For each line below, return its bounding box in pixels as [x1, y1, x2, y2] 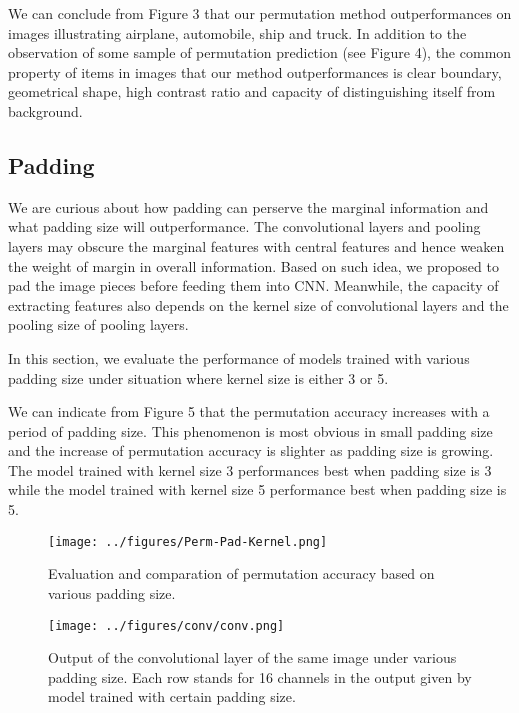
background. [8, 100, 83, 121]
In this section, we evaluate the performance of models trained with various [8, 347, 470, 368]
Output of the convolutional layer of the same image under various [48, 647, 457, 668]
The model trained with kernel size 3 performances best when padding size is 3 [8, 459, 492, 480]
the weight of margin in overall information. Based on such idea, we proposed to [8, 255, 499, 276]
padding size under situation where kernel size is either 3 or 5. [8, 367, 389, 388]
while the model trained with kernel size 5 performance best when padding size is [8, 479, 507, 500]
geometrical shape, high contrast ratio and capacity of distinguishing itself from [8, 81, 496, 102]
